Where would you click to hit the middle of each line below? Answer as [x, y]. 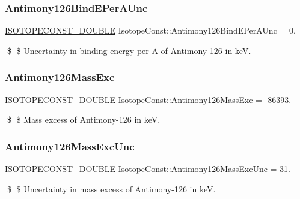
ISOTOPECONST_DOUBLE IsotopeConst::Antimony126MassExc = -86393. [148, 99]
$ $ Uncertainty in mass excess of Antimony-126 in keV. [111, 189]
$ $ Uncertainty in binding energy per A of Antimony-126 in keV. [129, 50]
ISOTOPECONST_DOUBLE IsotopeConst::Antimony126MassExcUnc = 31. [148, 169]
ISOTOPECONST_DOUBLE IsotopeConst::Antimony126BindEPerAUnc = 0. [150, 30]
